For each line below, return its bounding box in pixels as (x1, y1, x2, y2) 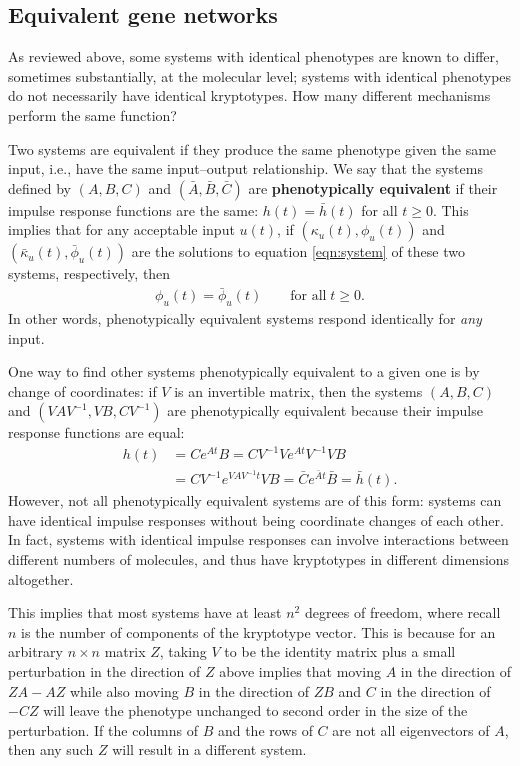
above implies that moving (219, 660, 382, 681)
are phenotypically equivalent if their (248, 177, 498, 198)
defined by (8, 177, 72, 198)
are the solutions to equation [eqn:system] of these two (131, 241, 465, 262)
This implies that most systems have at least (8, 602, 282, 623)
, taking (159, 641, 207, 662)
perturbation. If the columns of (8, 719, 198, 740)
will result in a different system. (112, 739, 307, 760)
